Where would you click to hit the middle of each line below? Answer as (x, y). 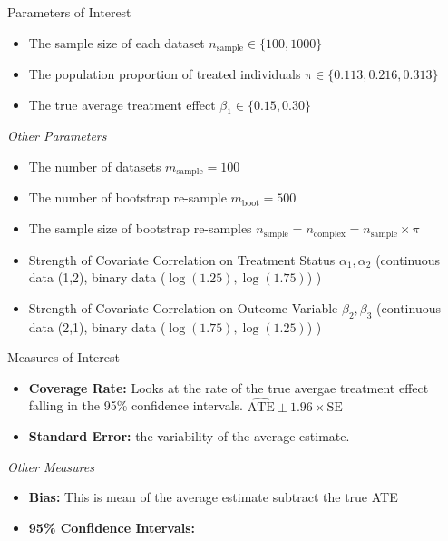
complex (329, 234)
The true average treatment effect (122, 104)
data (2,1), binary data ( (97, 326)
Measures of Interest (63, 357)
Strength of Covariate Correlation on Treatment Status (182, 259)
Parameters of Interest (69, 12)
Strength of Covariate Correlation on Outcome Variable (183, 307)
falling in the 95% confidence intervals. (136, 405)
